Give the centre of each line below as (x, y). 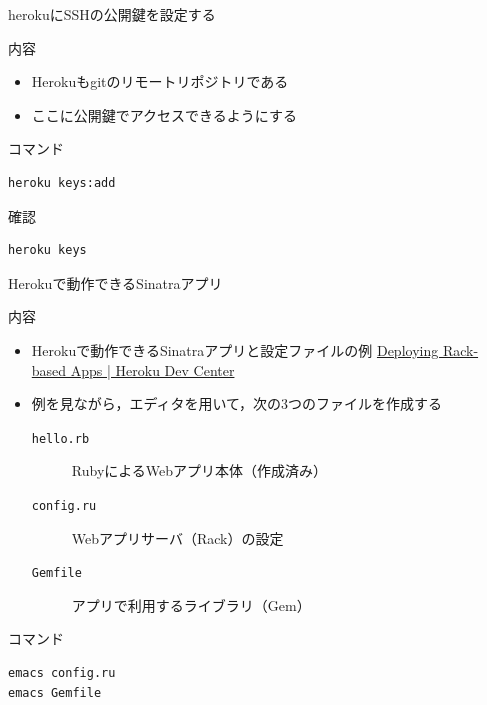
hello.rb (60, 438)
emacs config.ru (62, 673)
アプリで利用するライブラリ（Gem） (191, 604)
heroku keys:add (62, 182)
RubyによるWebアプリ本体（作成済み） (199, 470)
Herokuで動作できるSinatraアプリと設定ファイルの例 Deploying (235, 349)
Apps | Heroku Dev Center (152, 369)
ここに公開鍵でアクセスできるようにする (164, 114)
